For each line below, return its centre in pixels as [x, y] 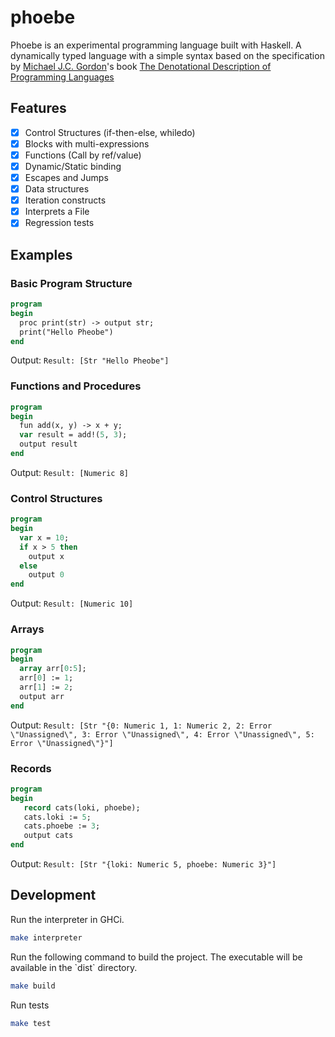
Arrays [27, 629]
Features [38, 108]
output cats [48, 836]
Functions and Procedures [76, 386]
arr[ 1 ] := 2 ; [46, 687]
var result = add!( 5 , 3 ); [73, 435]
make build [33, 986]
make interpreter [46, 937]
